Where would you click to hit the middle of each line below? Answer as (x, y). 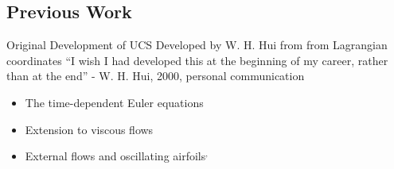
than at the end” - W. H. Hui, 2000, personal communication (156, 76)
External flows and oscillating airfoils (115, 156)
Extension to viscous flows (89, 129)
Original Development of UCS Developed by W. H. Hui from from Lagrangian (197, 45)
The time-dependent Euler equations (114, 102)
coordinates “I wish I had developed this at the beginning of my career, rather (197, 60)
